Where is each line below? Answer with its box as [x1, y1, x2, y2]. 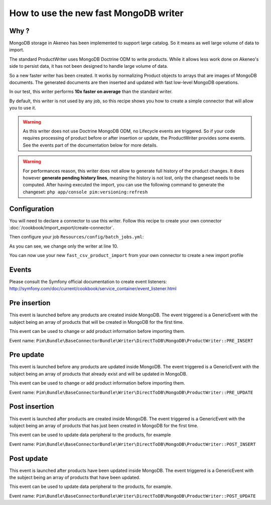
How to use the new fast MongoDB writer [9, 8, 184, 19]
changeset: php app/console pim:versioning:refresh [23, 189, 148, 195]
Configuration [9, 204, 54, 213]
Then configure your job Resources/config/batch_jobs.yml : [9, 234, 144, 240]
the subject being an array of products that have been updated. [9, 474, 141, 480]
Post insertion [9, 402, 55, 411]
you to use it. [9, 105, 36, 111]
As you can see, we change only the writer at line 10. [9, 243, 118, 249]
